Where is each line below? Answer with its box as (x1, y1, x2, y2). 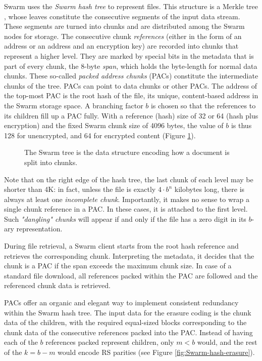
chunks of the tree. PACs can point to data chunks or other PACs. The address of (4, 80, 257, 91)
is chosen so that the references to (150, 100, 256, 110)
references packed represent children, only (45, 337, 174, 347)
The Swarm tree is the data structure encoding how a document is (24, 147, 230, 157)
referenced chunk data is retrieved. (4, 280, 111, 291)
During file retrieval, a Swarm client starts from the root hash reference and (4, 240, 239, 251)
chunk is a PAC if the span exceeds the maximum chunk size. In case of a (4, 260, 232, 271)
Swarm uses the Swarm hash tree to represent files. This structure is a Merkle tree (4, 1, 258, 11)
